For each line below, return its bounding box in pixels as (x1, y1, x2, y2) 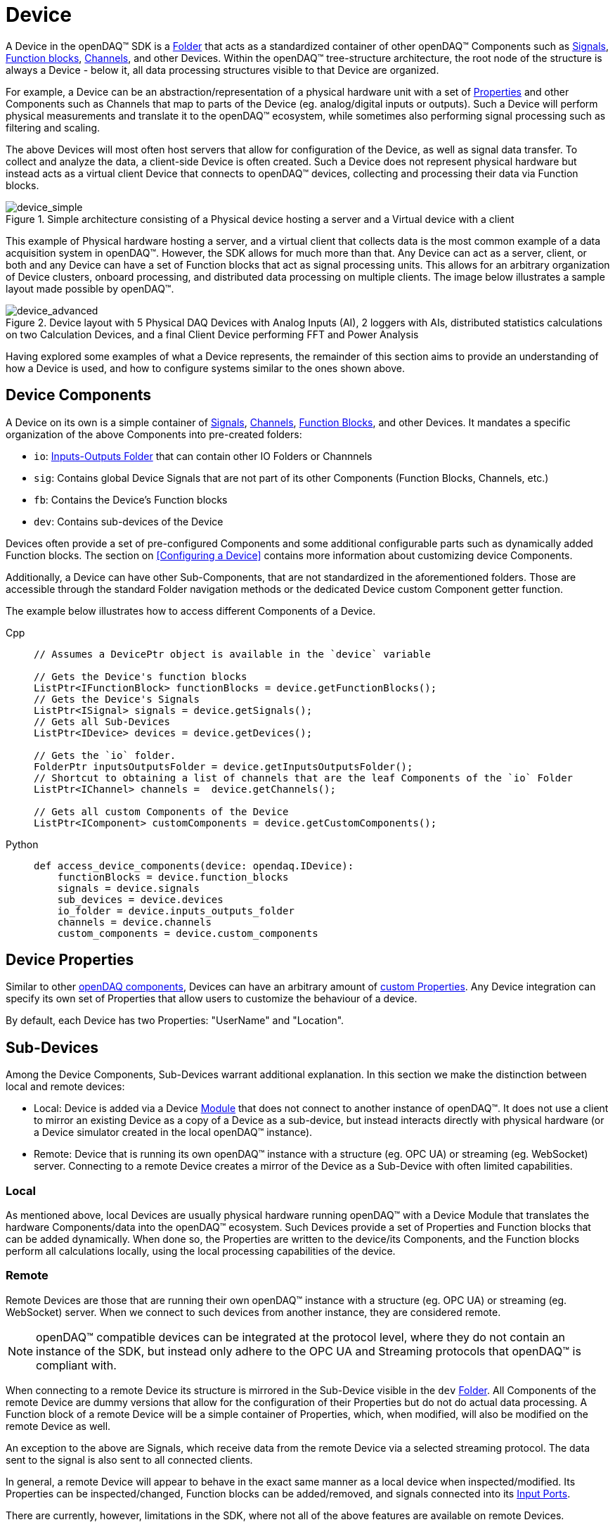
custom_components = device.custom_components (57, 927, 318, 939)
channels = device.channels (57, 916, 212, 928)
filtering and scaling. (6, 121, 101, 134)
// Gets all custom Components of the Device (34, 805, 289, 817)
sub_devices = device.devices (57, 893, 224, 905)
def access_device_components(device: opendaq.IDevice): (34, 860, 354, 871)
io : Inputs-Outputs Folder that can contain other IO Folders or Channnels (34, 449, 373, 462)
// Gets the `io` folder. (34, 749, 176, 761)
